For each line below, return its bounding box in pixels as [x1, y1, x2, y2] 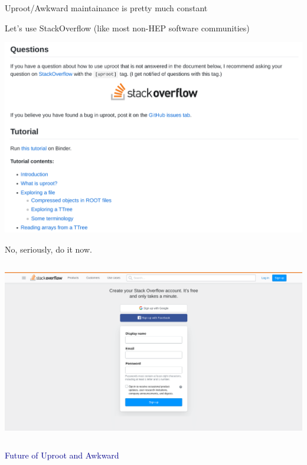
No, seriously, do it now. [5, 243, 92, 255]
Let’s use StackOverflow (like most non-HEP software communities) [5, 21, 250, 34]
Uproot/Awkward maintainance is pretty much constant [5, 2, 208, 14]
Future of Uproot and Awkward [5, 449, 119, 461]
